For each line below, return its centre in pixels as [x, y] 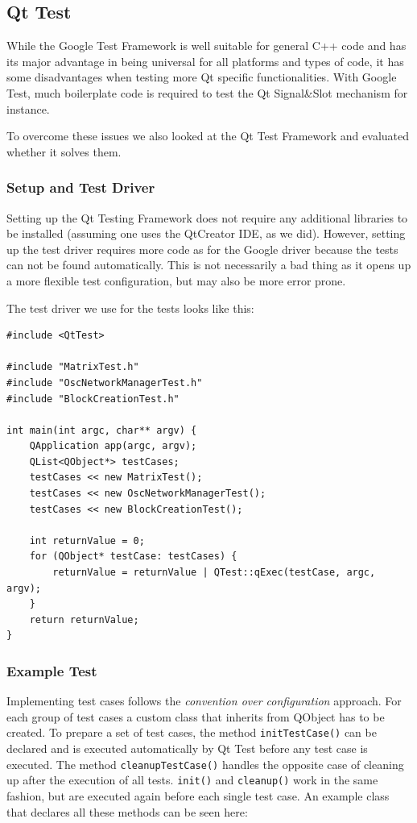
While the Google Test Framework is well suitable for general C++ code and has [206, 46]
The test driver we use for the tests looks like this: [130, 308]
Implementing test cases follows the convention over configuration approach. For [204, 701]
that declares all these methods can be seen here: [127, 811]
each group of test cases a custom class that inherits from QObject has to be [196, 716]
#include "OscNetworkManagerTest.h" [105, 382]
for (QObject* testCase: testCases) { [133, 557]
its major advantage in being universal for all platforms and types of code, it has [205, 61]
